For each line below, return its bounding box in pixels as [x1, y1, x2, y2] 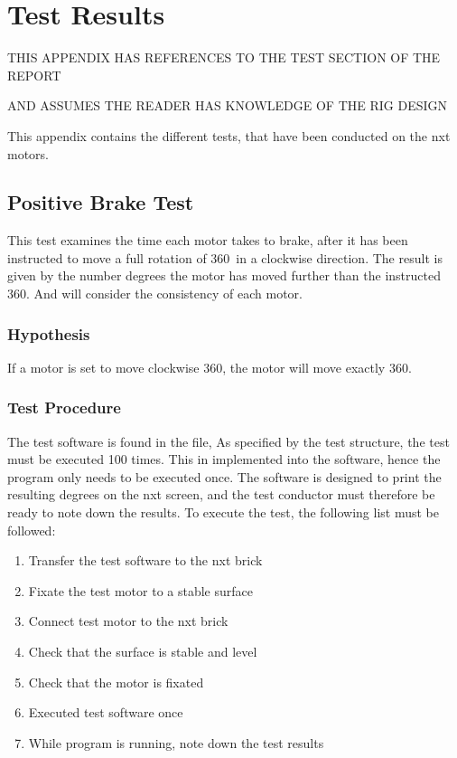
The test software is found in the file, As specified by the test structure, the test [7, 431, 450, 450]
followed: [7, 520, 56, 539]
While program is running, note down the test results [28, 733, 324, 752]
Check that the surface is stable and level [28, 642, 257, 661]
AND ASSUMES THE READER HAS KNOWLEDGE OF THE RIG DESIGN [7, 96, 448, 115]
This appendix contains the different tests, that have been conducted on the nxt [7, 126, 451, 145]
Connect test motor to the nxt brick [28, 611, 228, 630]
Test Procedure [7, 396, 121, 419]
